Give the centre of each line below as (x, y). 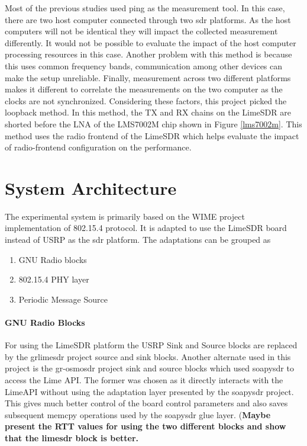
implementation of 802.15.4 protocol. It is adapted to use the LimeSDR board (146, 228)
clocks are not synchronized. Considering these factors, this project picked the (146, 100)
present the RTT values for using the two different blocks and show (146, 426)
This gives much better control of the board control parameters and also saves (146, 403)
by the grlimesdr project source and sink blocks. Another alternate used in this (148, 356)
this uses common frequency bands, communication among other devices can (144, 65)
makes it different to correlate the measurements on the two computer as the (144, 89)
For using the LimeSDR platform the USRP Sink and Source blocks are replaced (151, 345)
